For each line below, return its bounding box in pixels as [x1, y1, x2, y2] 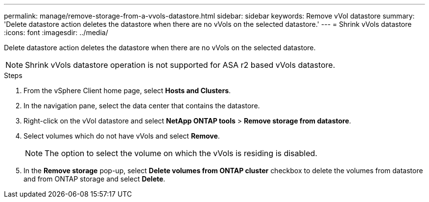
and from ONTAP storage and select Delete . [24, 175, 166, 183]
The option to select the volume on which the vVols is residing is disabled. [45, 148, 317, 158]
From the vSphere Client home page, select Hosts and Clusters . [24, 86, 231, 95]
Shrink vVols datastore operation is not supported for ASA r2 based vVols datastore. [25, 60, 335, 70]
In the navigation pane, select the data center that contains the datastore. [24, 101, 260, 110]
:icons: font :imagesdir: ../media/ [4, 28, 108, 37]
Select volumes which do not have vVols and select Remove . [24, 132, 220, 140]
